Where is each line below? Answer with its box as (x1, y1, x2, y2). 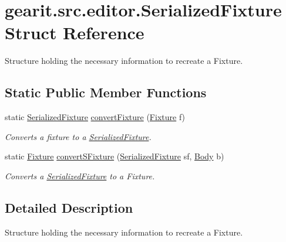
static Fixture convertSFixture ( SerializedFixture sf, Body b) (5, 150, 224, 162)
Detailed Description (5, 198, 133, 216)
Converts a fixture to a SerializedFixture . (5, 130, 152, 142)
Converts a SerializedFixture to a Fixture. (5, 169, 155, 182)
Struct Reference (5, 21, 144, 45)
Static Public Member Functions (5, 83, 207, 101)
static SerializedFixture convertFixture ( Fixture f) (5, 111, 186, 123)
